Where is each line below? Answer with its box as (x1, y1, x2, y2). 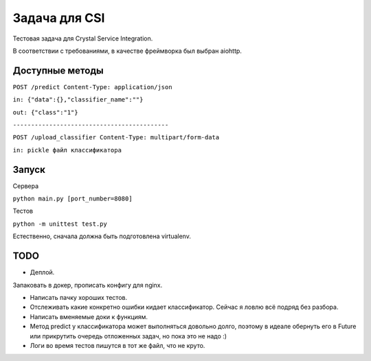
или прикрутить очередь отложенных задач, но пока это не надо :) (30, 331, 227, 340)
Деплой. (30, 268, 55, 277)
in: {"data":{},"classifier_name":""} (12, 96, 144, 104)
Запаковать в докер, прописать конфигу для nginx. (12, 281, 163, 289)
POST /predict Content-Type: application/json (12, 83, 172, 91)
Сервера (12, 182, 39, 190)
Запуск (12, 163, 46, 175)
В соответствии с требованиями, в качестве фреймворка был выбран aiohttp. (12, 47, 242, 55)
